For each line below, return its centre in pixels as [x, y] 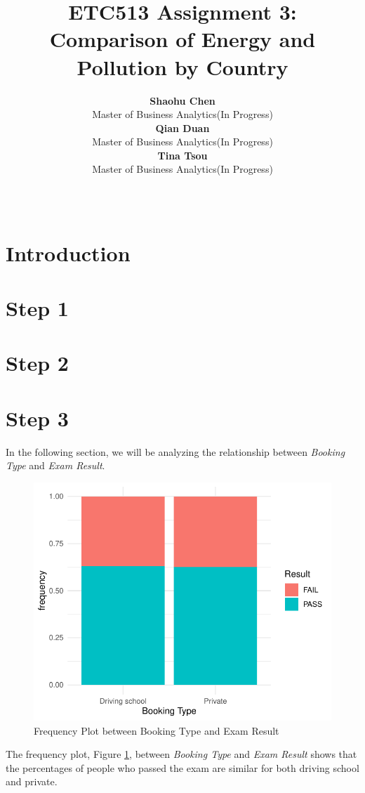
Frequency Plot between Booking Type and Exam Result [157, 730]
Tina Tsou [182, 155]
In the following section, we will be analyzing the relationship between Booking [175, 451]
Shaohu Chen [182, 100]
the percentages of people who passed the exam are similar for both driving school [182, 767]
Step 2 [37, 363]
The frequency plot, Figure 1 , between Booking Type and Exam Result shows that [181, 754]
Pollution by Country [182, 66]
